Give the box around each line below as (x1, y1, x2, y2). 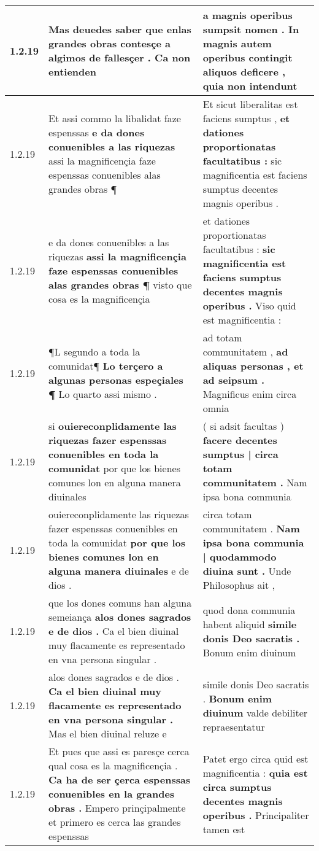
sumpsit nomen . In (202, 22, 299, 36)
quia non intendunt (202, 79, 298, 93)
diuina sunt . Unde (202, 564, 291, 578)
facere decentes (202, 433, 277, 447)
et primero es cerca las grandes (48, 815, 181, 829)
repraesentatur (202, 719, 265, 734)
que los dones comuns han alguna (48, 596, 192, 610)
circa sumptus (202, 779, 272, 794)
